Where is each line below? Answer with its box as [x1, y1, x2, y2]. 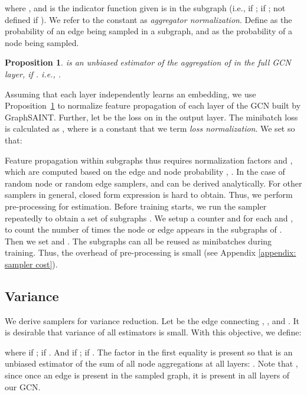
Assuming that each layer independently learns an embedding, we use [5, 87, 256, 100]
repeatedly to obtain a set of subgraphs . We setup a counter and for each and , [5, 211, 293, 224]
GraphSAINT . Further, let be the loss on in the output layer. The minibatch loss [5, 110, 298, 123]
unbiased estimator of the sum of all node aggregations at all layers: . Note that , [5, 357, 298, 370]
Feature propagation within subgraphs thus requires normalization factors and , [5, 154, 293, 166]
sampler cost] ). [5, 257, 58, 270]
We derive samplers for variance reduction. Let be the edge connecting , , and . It [5, 314, 300, 327]
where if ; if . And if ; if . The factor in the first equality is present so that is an [5, 345, 293, 358]
